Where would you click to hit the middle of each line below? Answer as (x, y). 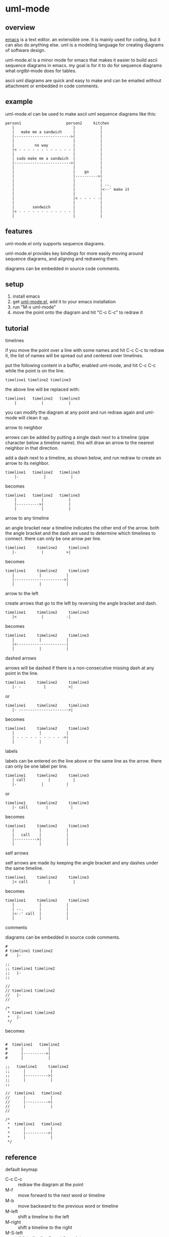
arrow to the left (22, 594)
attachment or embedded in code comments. (52, 86)
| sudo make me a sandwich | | (57, 158)
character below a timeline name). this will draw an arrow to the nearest (80, 443)
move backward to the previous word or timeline (68, 1206)
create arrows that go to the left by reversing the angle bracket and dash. (81, 603)
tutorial (17, 328)
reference (21, 1157)
